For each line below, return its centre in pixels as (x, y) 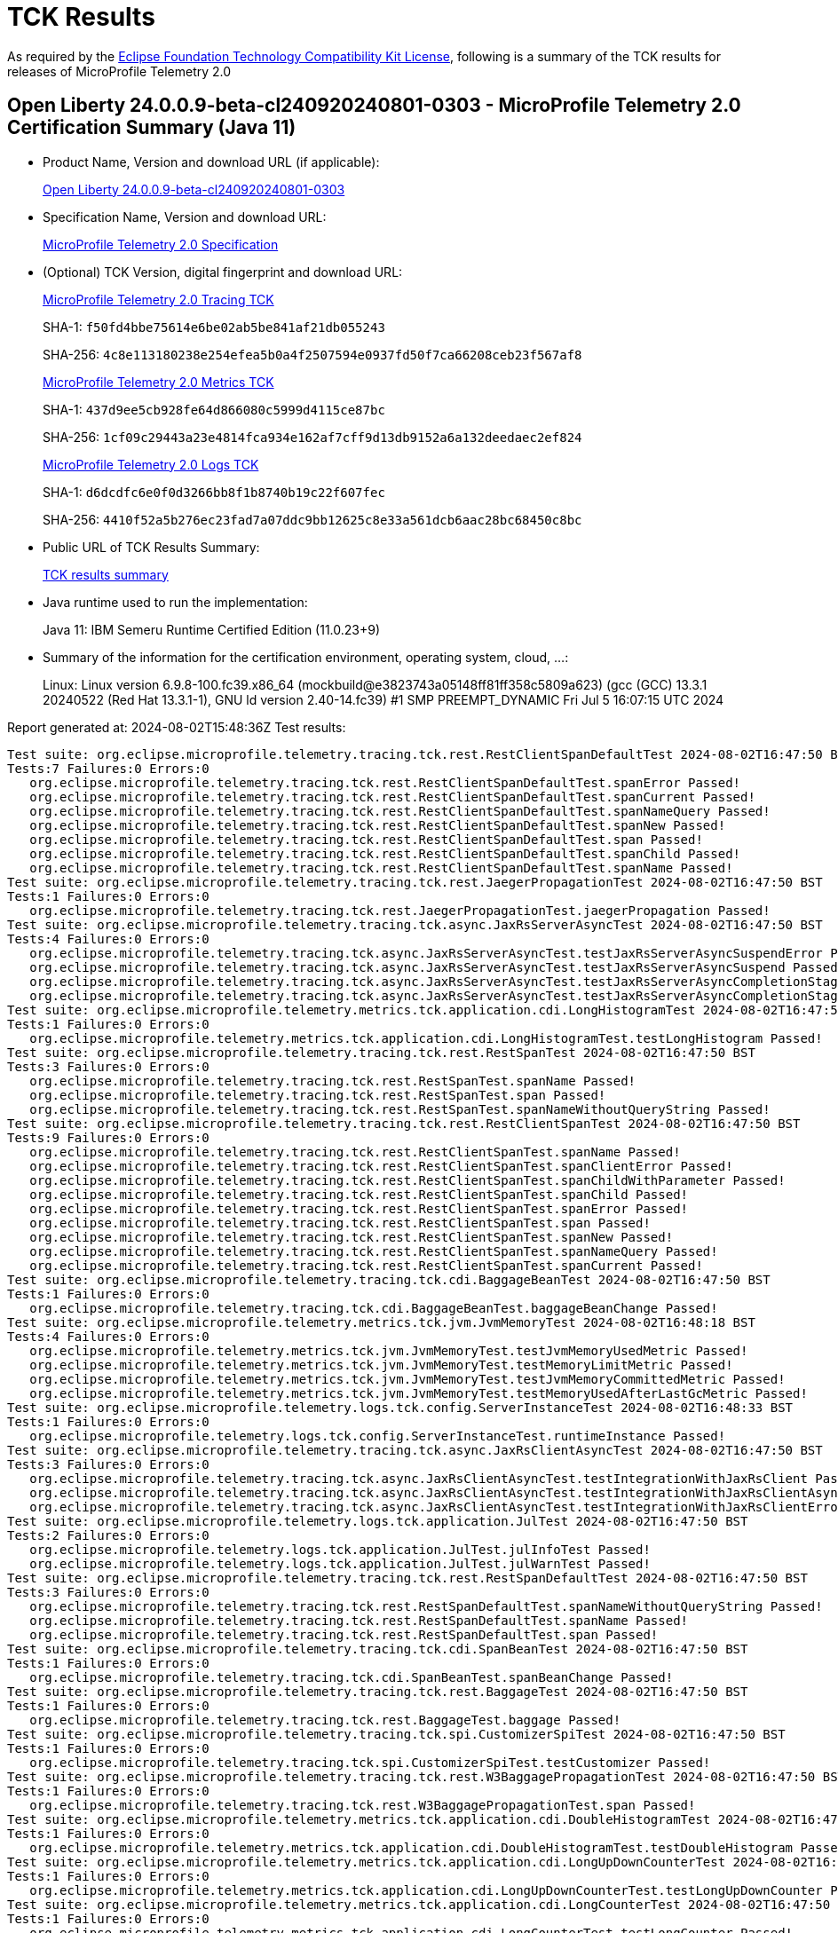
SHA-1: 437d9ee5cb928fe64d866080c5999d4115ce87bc (214, 409)
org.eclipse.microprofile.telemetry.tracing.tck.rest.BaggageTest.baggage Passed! (325, 1720)
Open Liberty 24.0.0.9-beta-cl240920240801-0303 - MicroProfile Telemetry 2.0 (374, 106)
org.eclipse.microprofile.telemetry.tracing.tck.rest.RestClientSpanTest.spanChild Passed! (359, 1194)
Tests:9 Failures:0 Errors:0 (108, 1137)
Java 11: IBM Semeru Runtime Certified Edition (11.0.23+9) (212, 629)
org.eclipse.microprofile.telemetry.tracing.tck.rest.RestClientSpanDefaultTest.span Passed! (366, 839)
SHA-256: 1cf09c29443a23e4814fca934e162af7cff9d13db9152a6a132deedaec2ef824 (312, 437)
